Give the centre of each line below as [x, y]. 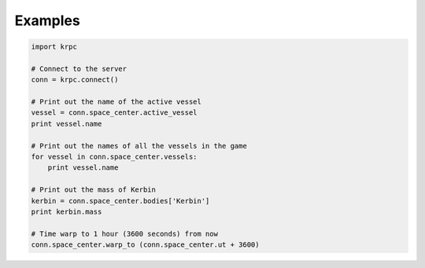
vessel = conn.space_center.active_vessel [114, 113]
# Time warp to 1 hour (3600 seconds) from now [124, 233]
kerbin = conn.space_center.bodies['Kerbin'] [120, 201]
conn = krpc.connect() [75, 80]
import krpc [54, 47]
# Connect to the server [79, 68]
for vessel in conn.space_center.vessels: [114, 157]
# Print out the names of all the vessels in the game [139, 146]
